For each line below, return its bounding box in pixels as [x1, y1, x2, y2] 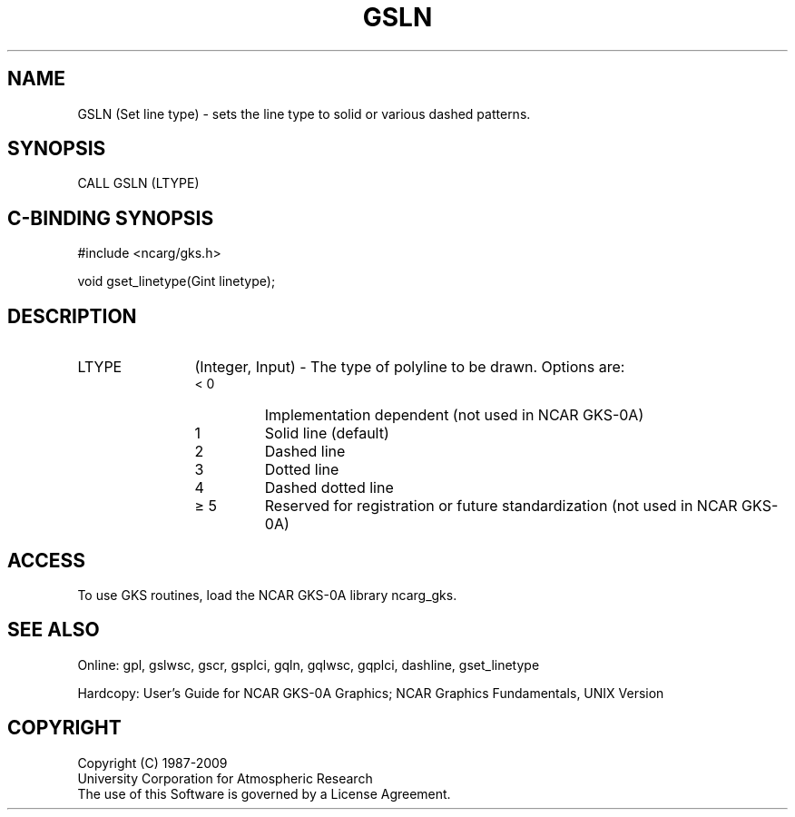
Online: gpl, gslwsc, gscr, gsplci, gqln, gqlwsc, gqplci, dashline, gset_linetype [77, 656, 540, 673]
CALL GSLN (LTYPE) [77, 175, 200, 192]
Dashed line [264, 442, 346, 461]
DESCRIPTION [7, 304, 137, 328]
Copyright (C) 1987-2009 [77, 754, 228, 771]
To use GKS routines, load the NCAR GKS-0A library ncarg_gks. [77, 586, 457, 603]
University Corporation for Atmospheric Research [77, 770, 373, 786]
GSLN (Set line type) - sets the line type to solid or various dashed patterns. [77, 105, 531, 122]
